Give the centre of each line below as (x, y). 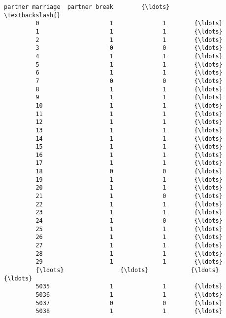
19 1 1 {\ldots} (129, 179)
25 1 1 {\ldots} (129, 229)
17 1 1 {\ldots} (129, 163)
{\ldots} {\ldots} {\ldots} (127, 270)
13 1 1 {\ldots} (129, 130)
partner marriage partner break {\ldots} (87, 7)
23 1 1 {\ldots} (129, 213)
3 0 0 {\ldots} (129, 48)
